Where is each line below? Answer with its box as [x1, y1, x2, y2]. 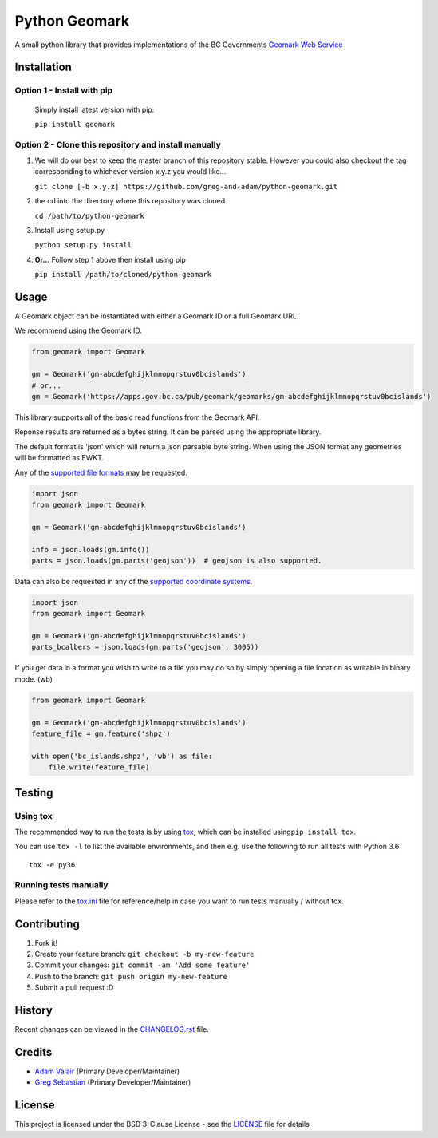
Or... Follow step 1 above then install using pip [34, 255, 187, 264]
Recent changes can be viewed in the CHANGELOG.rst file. [14, 1025, 209, 1034]
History [14, 1004, 53, 1017]
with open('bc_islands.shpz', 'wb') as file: [31, 751, 213, 761]
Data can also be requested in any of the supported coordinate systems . [14, 576, 253, 586]
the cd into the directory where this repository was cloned [34, 196, 226, 206]
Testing [14, 786, 53, 800]
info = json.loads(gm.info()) [31, 545, 150, 554]
